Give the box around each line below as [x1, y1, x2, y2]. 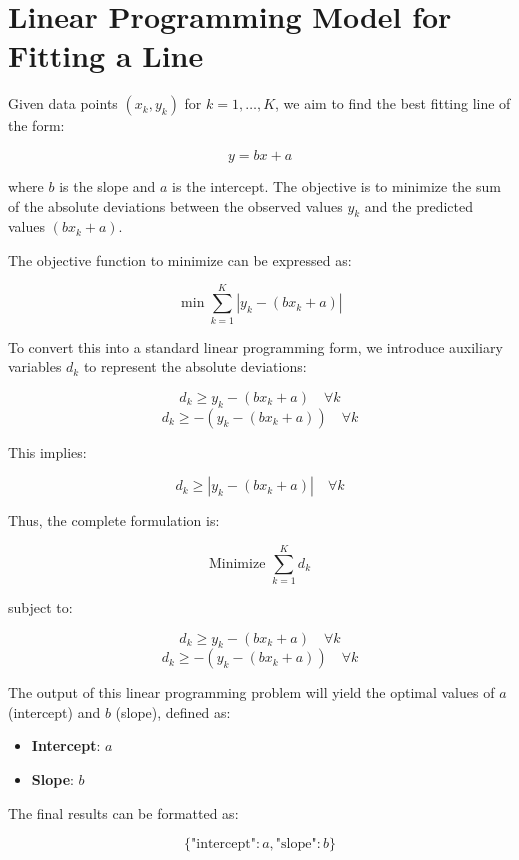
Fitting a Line [8, 35, 204, 76]
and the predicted [364, 195, 474, 216]
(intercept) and [8, 701, 101, 722]
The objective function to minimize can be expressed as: [8, 249, 352, 270]
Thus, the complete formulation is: [8, 510, 220, 531]
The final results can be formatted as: [8, 802, 239, 823]
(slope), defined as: [115, 701, 231, 722]
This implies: [8, 441, 87, 462]
